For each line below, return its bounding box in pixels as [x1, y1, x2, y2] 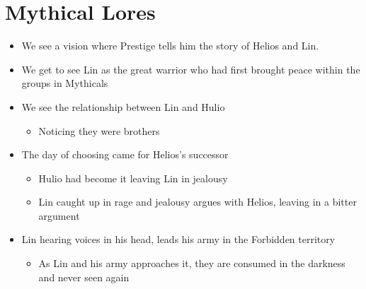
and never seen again [38, 269, 130, 284]
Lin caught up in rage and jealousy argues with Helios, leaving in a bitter [38, 194, 357, 209]
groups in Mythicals [21, 76, 108, 90]
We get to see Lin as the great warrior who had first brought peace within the [21, 61, 360, 76]
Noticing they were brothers [38, 123, 160, 138]
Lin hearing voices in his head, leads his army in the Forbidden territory [21, 232, 336, 247]
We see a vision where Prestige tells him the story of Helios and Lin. [21, 38, 319, 53]
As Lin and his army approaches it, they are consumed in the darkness [38, 256, 345, 271]
